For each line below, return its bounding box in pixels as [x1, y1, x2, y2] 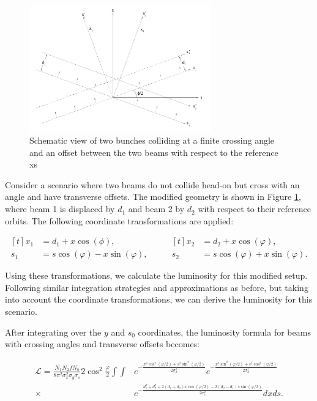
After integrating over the [5, 325, 102, 338]
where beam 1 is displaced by [5, 202, 115, 215]
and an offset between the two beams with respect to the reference [29, 145, 278, 158]
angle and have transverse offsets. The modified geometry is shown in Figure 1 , [5, 190, 301, 203]
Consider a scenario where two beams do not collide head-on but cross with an [5, 178, 300, 191]
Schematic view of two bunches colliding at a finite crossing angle [29, 134, 275, 147]
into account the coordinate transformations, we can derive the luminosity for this [5, 293, 313, 306]
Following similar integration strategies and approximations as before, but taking [5, 281, 308, 293]
